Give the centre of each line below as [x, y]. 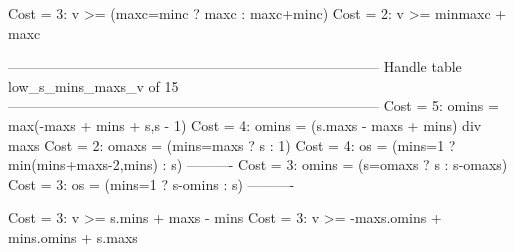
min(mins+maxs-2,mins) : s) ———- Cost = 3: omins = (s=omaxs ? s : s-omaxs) [258, 164]
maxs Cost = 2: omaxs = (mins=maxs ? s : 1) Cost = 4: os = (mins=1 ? [232, 144]
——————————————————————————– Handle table [235, 66]
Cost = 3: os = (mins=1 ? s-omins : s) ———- [151, 183]
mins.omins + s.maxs [73, 236]
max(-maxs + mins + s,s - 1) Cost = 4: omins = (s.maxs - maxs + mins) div [245, 124]
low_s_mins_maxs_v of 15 [93, 85]
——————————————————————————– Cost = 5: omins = [253, 105]
